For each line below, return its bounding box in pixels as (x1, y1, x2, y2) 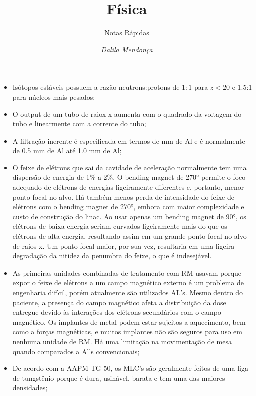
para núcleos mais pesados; (12, 91, 95, 102)
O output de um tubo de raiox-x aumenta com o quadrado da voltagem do (12, 108, 242, 119)
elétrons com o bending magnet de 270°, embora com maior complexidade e (12, 201, 244, 212)
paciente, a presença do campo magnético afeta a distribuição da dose (12, 297, 226, 307)
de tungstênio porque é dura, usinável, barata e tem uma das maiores (12, 372, 225, 383)
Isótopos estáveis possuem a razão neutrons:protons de (12, 82, 180, 92)
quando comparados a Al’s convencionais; (12, 346, 140, 356)
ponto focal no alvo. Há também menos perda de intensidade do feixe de (12, 191, 234, 202)
